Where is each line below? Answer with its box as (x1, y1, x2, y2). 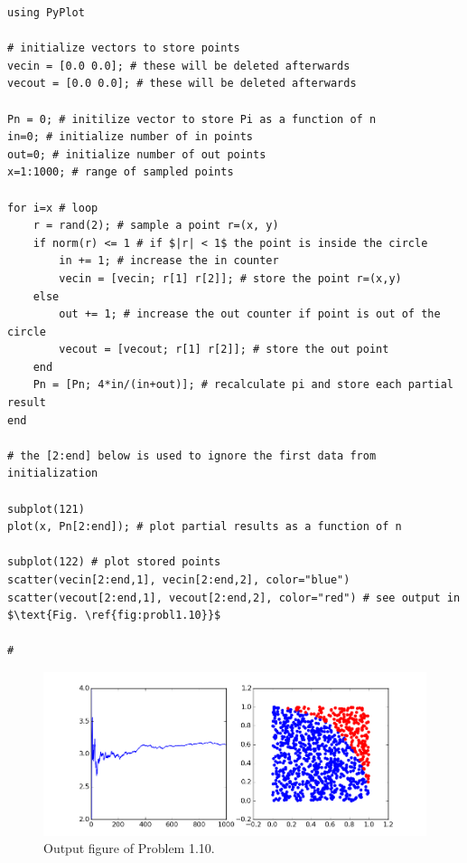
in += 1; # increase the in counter (59, 254, 279, 268)
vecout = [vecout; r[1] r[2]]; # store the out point (59, 343, 389, 356)
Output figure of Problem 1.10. (43, 839, 215, 858)
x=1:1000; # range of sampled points (7, 166, 234, 179)
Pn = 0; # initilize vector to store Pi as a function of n (7, 112, 377, 126)
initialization (7, 467, 98, 480)
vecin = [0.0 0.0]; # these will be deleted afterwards (7, 59, 350, 72)
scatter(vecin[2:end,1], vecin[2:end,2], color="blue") (7, 574, 350, 586)
